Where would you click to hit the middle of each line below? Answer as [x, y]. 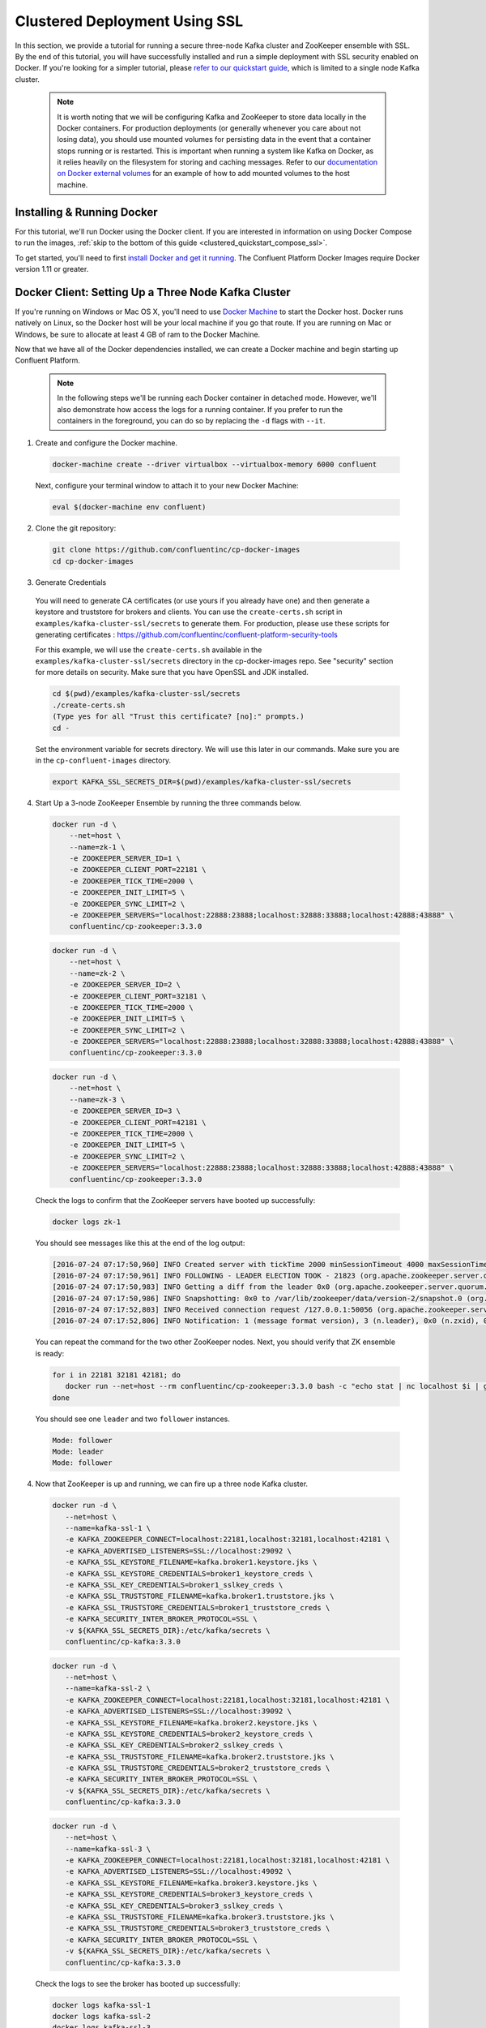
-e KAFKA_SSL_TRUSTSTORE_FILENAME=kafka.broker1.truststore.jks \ [200, 1596]
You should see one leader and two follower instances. [132, 1419]
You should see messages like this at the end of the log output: [140, 1243]
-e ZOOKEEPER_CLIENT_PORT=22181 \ [138, 870]
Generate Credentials [71, 582]
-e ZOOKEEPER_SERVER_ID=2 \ [125, 985]
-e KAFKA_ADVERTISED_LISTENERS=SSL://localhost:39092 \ [178, 1711]
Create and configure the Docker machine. [107, 443]
